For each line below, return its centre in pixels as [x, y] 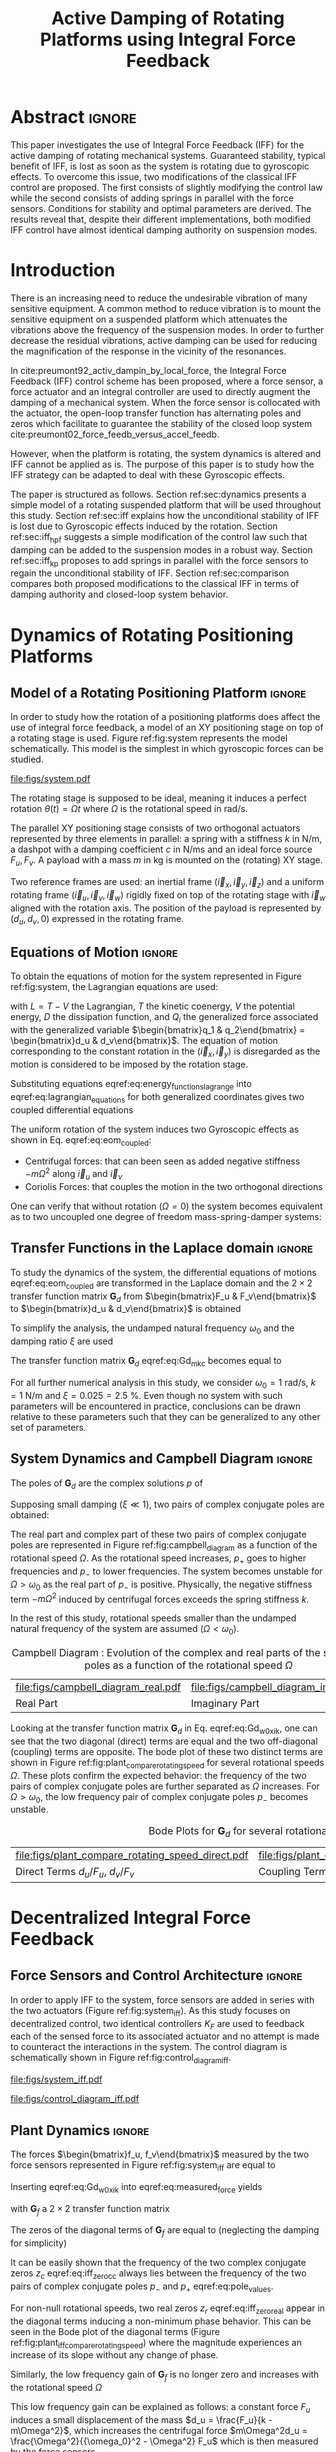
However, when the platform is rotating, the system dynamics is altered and [166, 453]
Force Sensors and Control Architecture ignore [156, 1975]
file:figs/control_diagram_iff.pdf [75, 2099]
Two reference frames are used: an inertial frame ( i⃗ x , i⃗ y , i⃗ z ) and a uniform [167, 883]
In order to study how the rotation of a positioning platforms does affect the [165, 717]
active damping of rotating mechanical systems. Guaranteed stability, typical [168, 155]
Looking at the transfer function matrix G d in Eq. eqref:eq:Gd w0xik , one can [164, 1729]
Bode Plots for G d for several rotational [239, 1832]
